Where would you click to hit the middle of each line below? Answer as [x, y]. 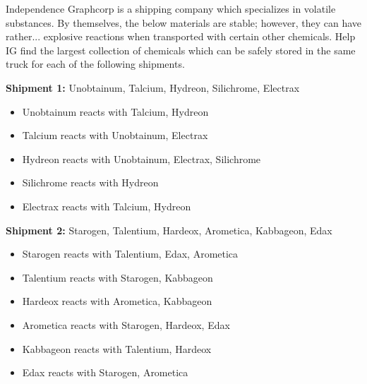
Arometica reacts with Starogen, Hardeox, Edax [126, 324]
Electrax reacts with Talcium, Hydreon [107, 206]
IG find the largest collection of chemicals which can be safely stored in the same [181, 50]
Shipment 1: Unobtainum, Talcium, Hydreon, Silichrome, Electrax [153, 87]
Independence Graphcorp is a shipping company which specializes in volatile [171, 8]
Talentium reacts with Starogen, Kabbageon [118, 277]
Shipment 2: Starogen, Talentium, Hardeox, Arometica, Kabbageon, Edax [169, 230]
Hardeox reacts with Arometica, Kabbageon [117, 301]
